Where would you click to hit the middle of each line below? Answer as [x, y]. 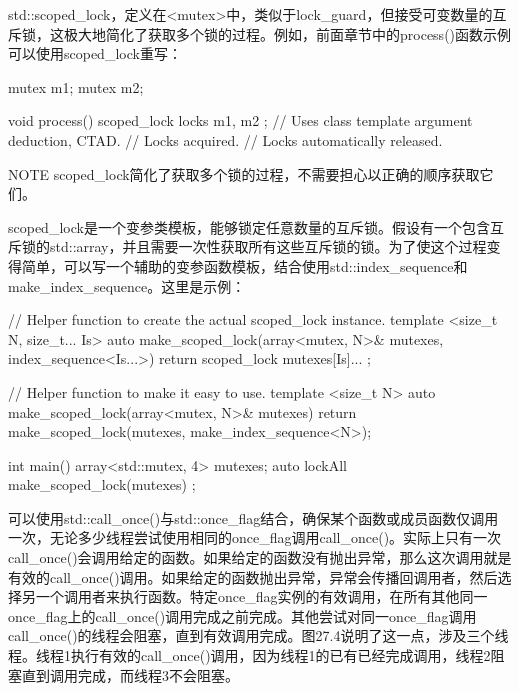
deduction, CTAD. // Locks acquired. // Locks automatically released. [225, 139]
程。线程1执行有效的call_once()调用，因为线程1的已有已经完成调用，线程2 [249, 655]
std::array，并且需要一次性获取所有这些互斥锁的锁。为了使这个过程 [268, 246]
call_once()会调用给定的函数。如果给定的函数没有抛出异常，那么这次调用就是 [260, 557]
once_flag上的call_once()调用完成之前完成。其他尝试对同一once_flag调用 [242, 615]
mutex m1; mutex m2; [76, 86]
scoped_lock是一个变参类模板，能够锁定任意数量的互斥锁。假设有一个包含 [249, 226]
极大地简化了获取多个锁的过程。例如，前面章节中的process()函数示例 [287, 33]
